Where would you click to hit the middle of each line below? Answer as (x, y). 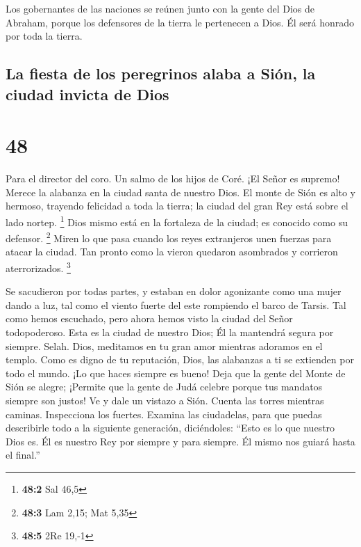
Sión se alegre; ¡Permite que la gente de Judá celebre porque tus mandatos (164, 387)
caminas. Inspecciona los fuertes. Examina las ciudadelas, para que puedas (164, 414)
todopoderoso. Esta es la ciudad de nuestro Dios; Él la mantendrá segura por (170, 332)
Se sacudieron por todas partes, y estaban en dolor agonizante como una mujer (174, 291)
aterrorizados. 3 (38, 267)
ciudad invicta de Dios (87, 94)
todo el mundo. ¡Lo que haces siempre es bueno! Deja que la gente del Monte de (176, 373)
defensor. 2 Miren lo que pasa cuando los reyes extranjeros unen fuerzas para (169, 237)
